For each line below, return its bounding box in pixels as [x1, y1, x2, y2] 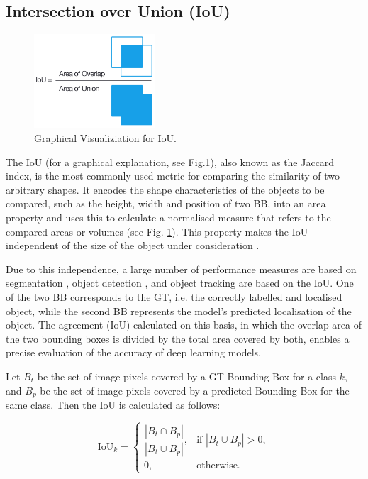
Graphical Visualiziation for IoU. [34, 131, 177, 145]
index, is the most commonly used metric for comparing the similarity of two [6, 168, 340, 183]
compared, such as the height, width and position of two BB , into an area [6, 196, 326, 211]
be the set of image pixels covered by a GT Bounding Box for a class [37, 368, 336, 383]
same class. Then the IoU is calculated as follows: [6, 397, 221, 412]
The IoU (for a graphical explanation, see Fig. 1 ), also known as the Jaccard [6, 154, 335, 169]
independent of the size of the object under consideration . [6, 238, 260, 253]
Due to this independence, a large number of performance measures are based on [6, 261, 357, 276]
